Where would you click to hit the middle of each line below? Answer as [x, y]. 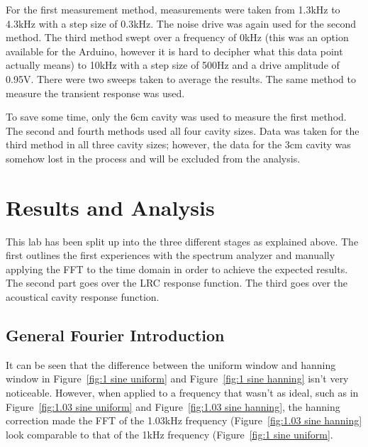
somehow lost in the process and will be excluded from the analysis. [153, 158]
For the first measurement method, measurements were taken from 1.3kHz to [173, 9]
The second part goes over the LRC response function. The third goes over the [177, 283]
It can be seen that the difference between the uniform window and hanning [171, 364]
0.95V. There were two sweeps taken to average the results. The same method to [181, 78]
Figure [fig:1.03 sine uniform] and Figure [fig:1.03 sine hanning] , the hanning [173, 406]
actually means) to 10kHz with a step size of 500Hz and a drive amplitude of [173, 65]
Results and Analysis [110, 207]
